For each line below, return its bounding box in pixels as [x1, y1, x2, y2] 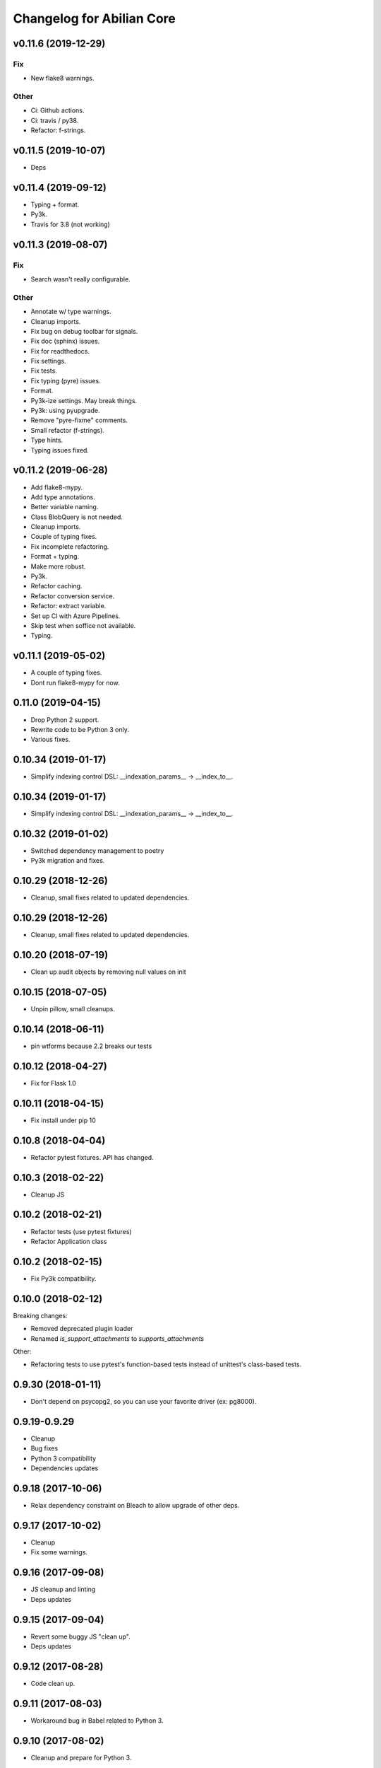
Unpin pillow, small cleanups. [30, 1005, 116, 1013]
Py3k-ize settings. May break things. [30, 396, 138, 405]
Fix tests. [30, 366, 58, 375]
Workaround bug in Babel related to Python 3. [30, 1716, 164, 1725]
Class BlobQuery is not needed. [30, 513, 123, 521]
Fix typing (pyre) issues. [30, 376, 102, 385]
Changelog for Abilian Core [13, 11, 176, 26]
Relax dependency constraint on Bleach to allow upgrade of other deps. [30, 1501, 240, 1510]
